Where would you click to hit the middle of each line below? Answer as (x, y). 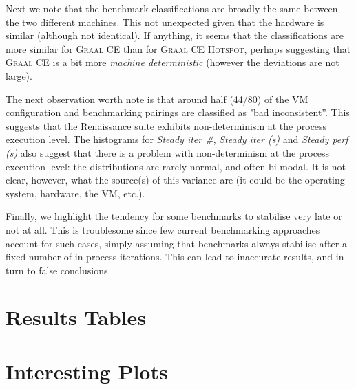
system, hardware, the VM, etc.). (75, 193)
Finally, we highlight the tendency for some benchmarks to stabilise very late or (174, 216)
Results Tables (76, 317)
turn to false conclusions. (58, 270)
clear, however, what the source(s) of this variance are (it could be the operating (175, 180)
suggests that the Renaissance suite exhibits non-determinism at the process (166, 125)
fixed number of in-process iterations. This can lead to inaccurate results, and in (175, 257)
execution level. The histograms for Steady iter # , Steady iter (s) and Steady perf (177, 139)
